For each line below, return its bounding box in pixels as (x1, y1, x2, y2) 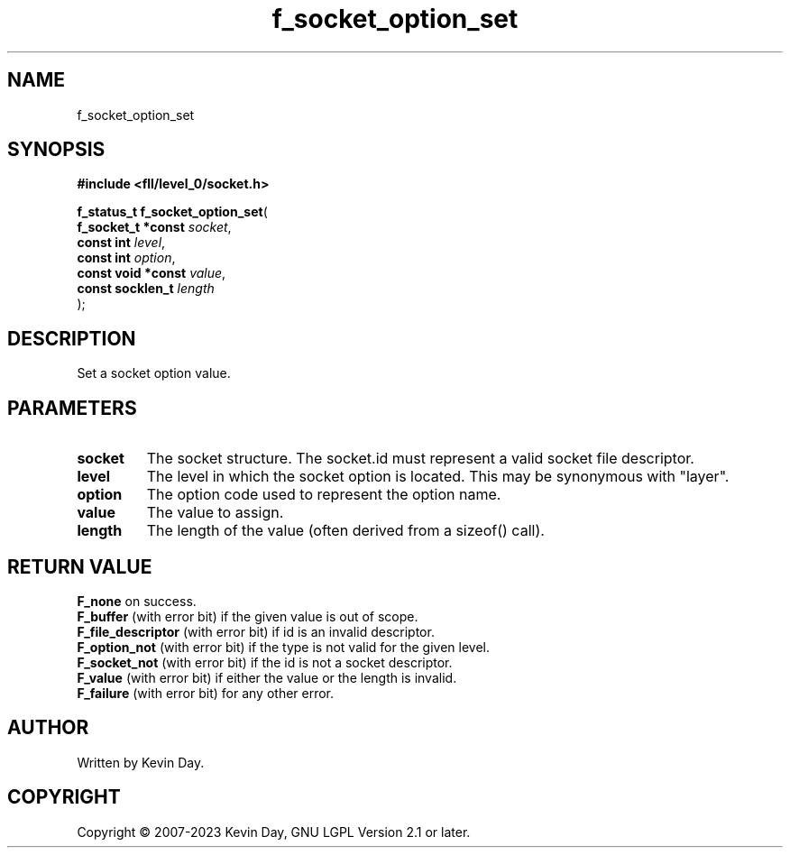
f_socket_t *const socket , (77, 219, 232, 235)
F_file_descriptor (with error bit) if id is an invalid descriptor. (77, 623, 435, 639)
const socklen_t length (77, 280, 215, 297)
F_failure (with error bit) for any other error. (77, 685, 335, 701)
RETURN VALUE (7, 555, 152, 578)
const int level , (77, 234, 166, 251)
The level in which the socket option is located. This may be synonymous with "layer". (146, 467, 730, 486)
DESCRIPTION (7, 326, 136, 350)
